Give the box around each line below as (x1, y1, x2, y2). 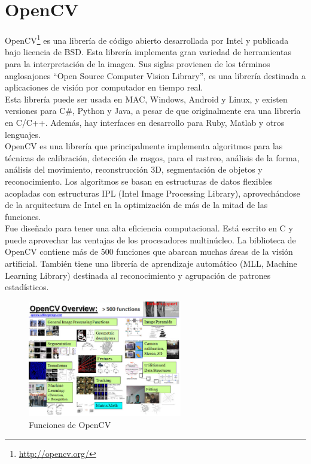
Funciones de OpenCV (29, 418, 111, 430)
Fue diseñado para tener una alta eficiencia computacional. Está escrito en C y (5, 222, 293, 234)
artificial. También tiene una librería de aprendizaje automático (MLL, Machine (5, 257, 297, 270)
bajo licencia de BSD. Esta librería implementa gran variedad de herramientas (5, 46, 291, 58)
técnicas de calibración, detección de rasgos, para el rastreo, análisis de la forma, (5, 151, 300, 164)
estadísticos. (5, 281, 49, 293)
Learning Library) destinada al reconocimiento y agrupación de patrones (5, 269, 271, 281)
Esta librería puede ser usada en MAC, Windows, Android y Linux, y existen (5, 92, 288, 105)
